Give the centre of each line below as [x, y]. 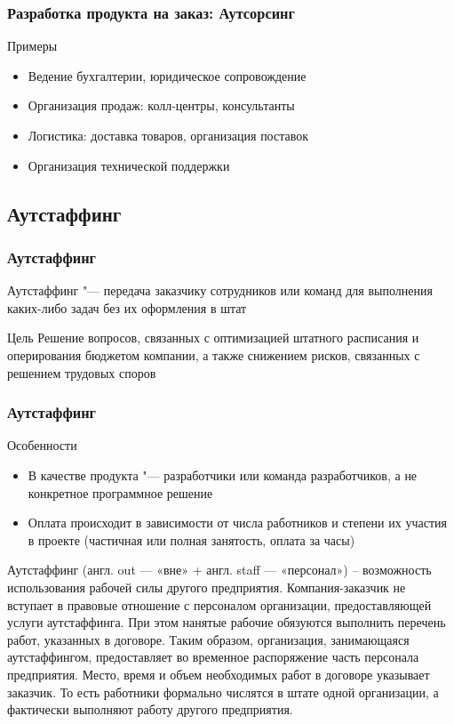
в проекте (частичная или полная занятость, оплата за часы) [191, 539]
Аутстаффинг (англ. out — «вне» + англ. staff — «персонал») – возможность [219, 570]
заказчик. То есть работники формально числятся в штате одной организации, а [223, 692]
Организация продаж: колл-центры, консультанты [161, 105]
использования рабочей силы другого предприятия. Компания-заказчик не [207, 587]
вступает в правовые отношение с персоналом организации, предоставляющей [219, 604]
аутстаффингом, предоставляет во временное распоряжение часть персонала [213, 657]
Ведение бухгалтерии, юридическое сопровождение [167, 75]
